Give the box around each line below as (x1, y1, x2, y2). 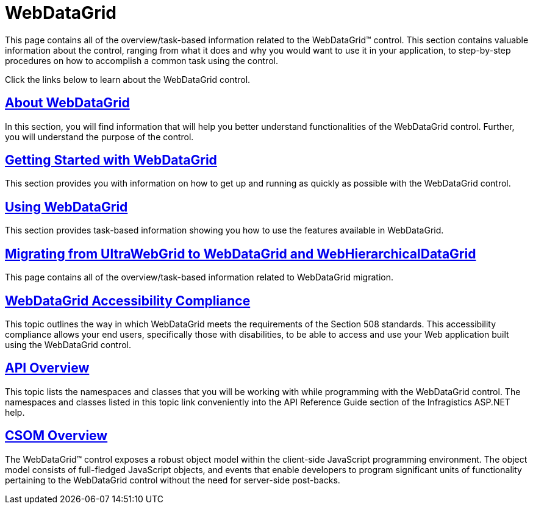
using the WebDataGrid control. (5, 339, 131, 350)
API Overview (5, 360, 90, 376)
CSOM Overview (5, 428, 108, 444)
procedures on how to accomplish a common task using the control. (5, 55, 278, 66)
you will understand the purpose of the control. (5, 131, 194, 142)
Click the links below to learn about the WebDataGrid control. (5, 74, 251, 85)
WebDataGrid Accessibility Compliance (5, 293, 251, 308)
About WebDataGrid (5, 95, 130, 111)
